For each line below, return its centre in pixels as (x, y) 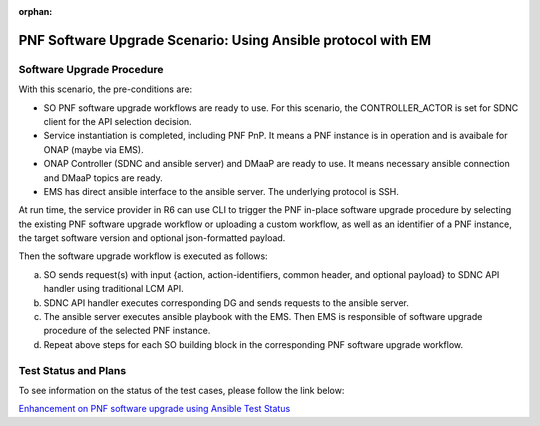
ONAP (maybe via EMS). (93, 149)
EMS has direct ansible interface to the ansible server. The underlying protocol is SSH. (221, 191)
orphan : (35, 11)
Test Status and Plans (72, 370)
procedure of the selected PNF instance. (127, 331)
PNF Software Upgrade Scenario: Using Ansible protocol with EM (225, 40)
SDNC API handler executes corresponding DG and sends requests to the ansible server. (226, 302)
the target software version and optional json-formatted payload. (152, 238)
